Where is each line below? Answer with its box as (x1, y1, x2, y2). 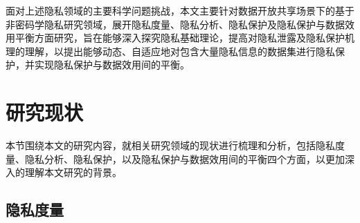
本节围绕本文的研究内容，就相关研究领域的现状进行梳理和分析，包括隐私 (6, 138, 335, 153)
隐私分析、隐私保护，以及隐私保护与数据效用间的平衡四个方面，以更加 (24, 151, 345, 166)
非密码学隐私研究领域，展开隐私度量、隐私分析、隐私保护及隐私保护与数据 (6, 17, 345, 31)
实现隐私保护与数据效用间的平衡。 (34, 57, 190, 72)
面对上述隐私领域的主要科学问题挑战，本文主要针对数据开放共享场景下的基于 (6, 3, 354, 17)
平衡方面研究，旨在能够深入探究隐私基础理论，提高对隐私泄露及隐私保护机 (15, 30, 354, 45)
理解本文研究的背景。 (24, 165, 122, 180)
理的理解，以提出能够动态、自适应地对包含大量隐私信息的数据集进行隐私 (6, 43, 335, 58)
